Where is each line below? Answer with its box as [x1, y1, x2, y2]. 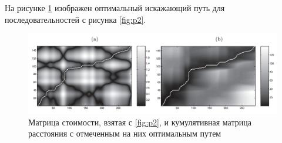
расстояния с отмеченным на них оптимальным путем [28, 127, 221, 139]
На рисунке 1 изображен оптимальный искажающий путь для [5, 2, 225, 13]
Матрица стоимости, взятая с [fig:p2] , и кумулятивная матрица [28, 115, 251, 128]
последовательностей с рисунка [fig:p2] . [5, 13, 146, 25]
